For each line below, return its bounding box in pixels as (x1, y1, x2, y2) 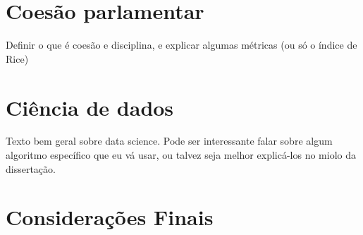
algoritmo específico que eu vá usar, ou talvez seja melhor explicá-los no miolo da (6, 147, 356, 162)
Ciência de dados (6, 92, 174, 121)
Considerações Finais (6, 203, 214, 231)
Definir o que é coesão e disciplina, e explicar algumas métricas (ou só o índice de (6, 37, 357, 52)
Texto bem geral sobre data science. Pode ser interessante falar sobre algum (6, 133, 333, 148)
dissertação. (6, 161, 56, 176)
